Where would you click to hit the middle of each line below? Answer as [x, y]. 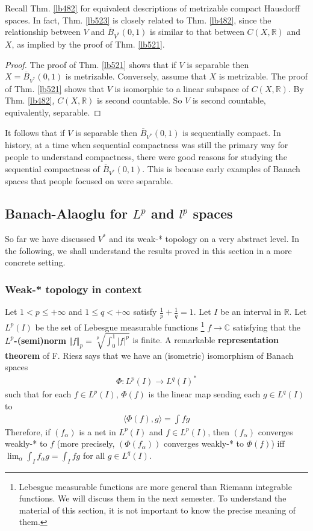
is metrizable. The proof [263, 76]
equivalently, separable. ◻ [53, 112]
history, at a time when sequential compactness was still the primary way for [147, 145]
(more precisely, [86, 443]
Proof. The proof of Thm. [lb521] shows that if [91, 64]
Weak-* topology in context [73, 289]
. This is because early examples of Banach [221, 168]
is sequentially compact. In [232, 132]
